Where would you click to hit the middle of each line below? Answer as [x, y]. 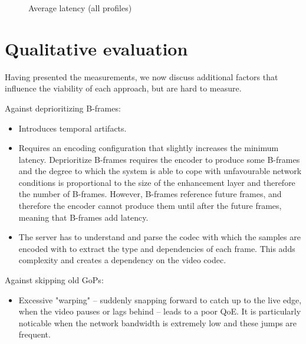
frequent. [34, 334]
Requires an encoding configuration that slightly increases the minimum [149, 148]
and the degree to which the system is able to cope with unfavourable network [160, 171]
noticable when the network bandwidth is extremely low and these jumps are [158, 322]
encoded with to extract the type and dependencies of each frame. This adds [157, 248]
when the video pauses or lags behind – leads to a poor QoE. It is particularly [160, 311]
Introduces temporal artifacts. [73, 128]
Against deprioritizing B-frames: [63, 108]
